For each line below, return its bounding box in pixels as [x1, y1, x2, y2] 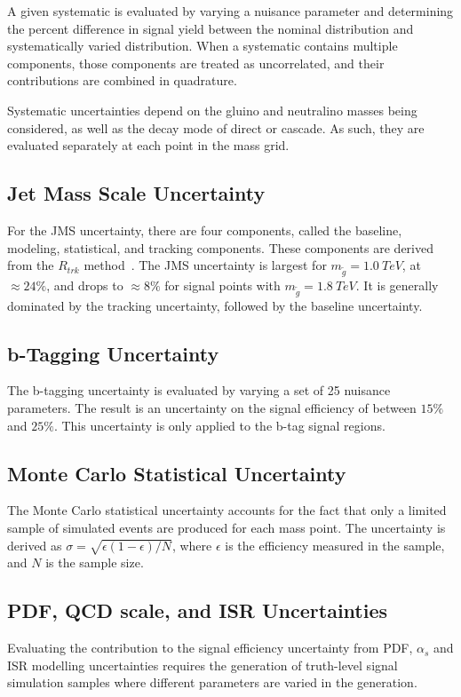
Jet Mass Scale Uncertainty [7, 179, 266, 207]
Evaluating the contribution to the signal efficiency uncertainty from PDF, [7, 638, 413, 657]
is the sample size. [45, 553, 144, 572]
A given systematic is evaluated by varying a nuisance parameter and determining [7, 2, 454, 20]
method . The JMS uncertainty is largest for [83, 256, 327, 274]
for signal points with [164, 275, 281, 294]
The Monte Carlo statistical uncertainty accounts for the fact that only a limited [7, 501, 447, 519]
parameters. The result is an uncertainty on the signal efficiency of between [7, 399, 417, 417]
